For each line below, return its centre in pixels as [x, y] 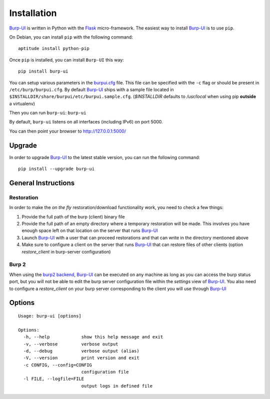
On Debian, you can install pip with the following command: [71, 37]
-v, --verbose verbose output [71, 344]
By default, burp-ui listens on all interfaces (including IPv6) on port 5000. [86, 122]
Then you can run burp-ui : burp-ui [48, 113]
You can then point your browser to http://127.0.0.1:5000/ [68, 131]
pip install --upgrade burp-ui [56, 169]
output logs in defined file [117, 386]
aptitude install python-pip [54, 48]
